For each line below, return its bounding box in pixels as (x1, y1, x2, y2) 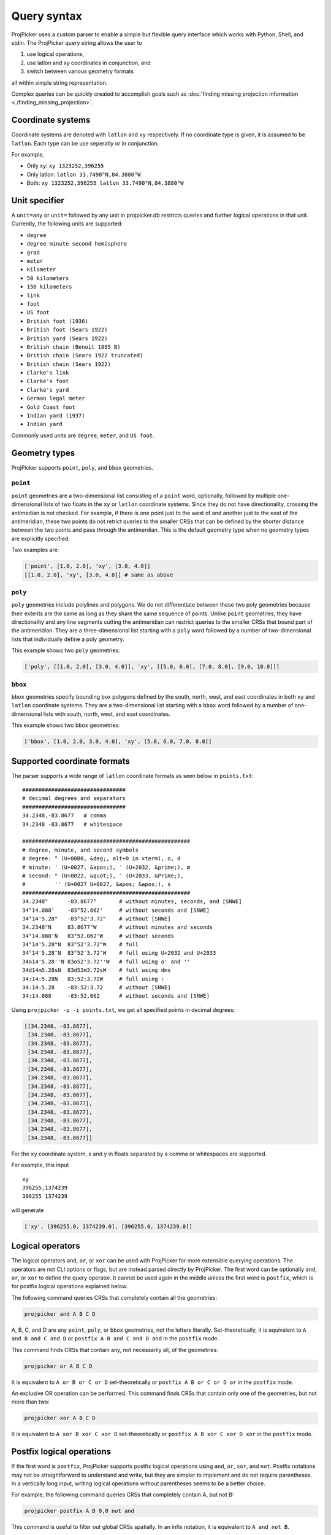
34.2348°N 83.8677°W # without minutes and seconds (22, 924, 213, 931)
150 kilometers (26, 283, 73, 290)
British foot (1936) (26, 317, 89, 325)
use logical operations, (26, 50, 85, 58)
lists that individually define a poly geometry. (11, 635, 125, 643)
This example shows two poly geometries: (11, 647, 120, 654)
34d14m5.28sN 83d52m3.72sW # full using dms (22, 967, 171, 974)
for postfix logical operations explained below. (11, 1283, 128, 1290)
